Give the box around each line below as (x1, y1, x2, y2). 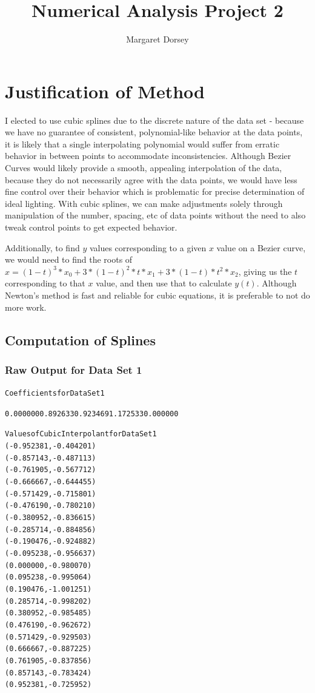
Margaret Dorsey (126, 33, 189, 46)
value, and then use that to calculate (96, 277, 232, 289)
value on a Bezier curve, (216, 241, 306, 254)
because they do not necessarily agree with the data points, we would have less (5, 173, 297, 186)
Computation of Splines (5, 330, 156, 349)
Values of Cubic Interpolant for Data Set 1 (5, 430, 157, 439)
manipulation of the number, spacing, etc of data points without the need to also (5, 209, 306, 221)
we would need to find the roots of (5, 253, 133, 266)
